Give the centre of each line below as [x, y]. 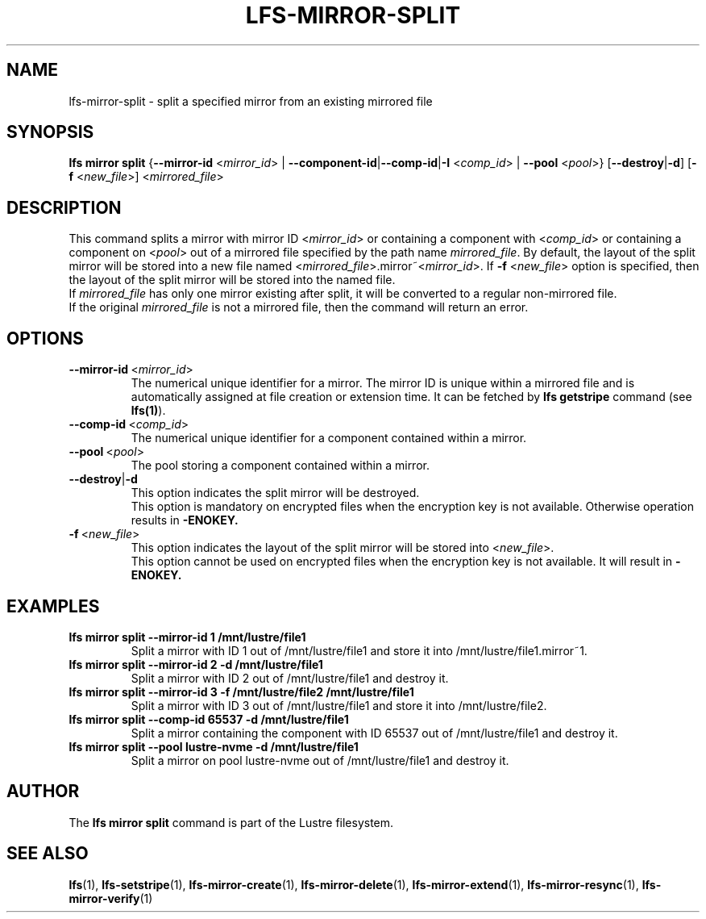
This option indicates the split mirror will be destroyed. [275, 493]
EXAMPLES [53, 606]
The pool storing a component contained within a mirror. [280, 466]
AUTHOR [43, 792]
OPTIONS [45, 338]
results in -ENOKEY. [185, 520]
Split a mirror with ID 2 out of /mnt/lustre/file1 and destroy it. [290, 678]
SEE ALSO [48, 854]
